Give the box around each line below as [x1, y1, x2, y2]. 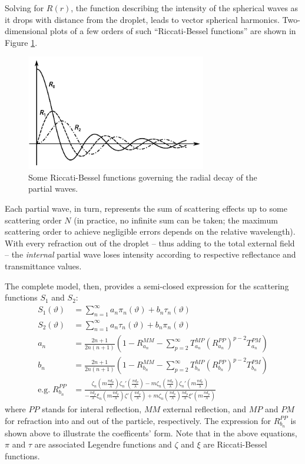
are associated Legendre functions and [34, 438, 172, 450]
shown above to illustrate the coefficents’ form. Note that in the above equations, [5, 426, 297, 439]
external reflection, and [163, 403, 246, 415]
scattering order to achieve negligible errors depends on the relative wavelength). [5, 225, 296, 238]
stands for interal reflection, [42, 403, 142, 415]
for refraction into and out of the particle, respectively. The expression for [5, 414, 271, 426]
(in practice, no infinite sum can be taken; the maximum [74, 213, 278, 226]
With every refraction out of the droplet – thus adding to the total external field [5, 236, 295, 249]
